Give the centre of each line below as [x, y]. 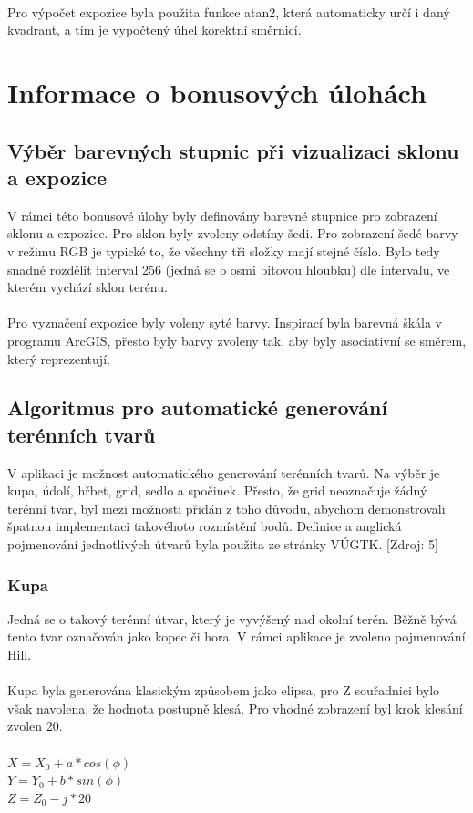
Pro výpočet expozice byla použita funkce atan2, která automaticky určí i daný [229, 11]
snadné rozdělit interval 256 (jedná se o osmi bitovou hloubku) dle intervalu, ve [229, 269]
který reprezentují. [59, 358]
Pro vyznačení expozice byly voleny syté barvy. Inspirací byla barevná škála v [225, 323]
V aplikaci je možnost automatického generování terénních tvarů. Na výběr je [224, 472]
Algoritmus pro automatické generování [198, 407]
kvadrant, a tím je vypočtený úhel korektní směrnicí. [154, 30]
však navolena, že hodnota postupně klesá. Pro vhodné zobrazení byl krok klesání [235, 708]
